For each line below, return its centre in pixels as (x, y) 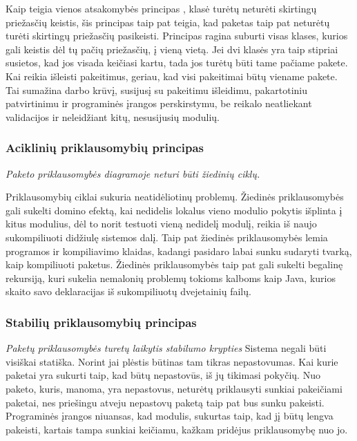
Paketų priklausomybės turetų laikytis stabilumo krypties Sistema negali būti (166, 348)
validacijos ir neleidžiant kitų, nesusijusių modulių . (113, 116)
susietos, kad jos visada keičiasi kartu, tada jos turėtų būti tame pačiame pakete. (177, 63)
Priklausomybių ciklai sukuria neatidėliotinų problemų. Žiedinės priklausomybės (175, 197)
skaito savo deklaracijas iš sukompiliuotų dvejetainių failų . (128, 291)
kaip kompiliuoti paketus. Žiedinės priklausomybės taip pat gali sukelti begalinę (174, 264)
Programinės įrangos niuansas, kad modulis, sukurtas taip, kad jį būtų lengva (170, 416)
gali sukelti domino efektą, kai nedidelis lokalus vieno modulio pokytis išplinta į (174, 210)
